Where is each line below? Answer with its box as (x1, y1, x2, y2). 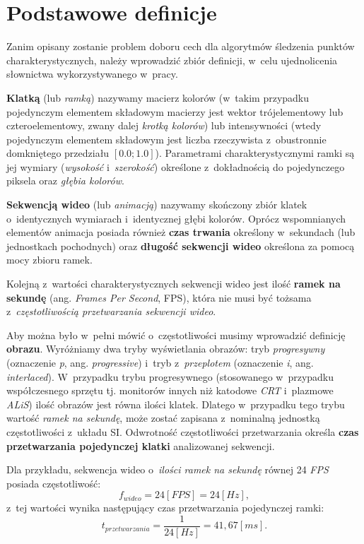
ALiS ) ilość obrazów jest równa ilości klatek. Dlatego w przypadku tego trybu (6, 396, 345, 411)
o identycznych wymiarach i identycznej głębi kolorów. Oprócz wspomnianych (6, 211, 346, 225)
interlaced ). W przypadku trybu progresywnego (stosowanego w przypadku (6, 369, 334, 384)
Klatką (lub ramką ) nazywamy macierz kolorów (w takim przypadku (6, 90, 310, 105)
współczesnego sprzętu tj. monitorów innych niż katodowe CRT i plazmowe (6, 383, 334, 398)
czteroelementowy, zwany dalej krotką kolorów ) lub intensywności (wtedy (6, 118, 322, 133)
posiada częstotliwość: (6, 475, 101, 490)
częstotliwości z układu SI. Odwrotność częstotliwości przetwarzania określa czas (6, 424, 359, 439)
